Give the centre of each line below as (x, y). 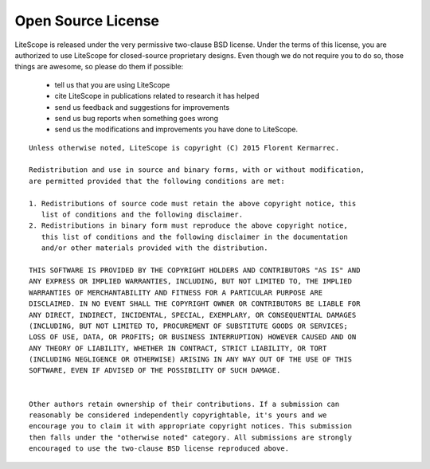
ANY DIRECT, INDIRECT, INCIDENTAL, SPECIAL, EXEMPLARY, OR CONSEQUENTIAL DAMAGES (193, 315)
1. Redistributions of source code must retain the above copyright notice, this (193, 203)
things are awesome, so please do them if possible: (99, 67)
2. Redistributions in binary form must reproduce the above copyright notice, (188, 226)
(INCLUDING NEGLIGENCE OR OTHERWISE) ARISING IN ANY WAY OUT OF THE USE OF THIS (191, 360)
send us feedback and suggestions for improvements (142, 107)
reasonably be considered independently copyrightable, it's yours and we (178, 415)
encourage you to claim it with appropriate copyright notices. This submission (191, 426)
